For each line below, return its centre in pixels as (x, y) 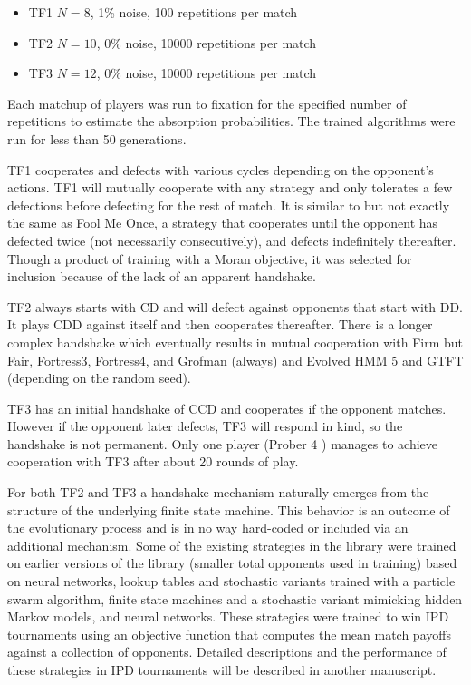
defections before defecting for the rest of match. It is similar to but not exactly (229, 205)
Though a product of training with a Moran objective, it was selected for (210, 258)
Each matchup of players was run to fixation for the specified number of (207, 103)
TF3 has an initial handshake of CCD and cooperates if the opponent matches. (227, 408)
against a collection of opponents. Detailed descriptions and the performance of (227, 652)
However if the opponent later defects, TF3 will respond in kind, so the (205, 426)
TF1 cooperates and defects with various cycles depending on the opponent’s (221, 169)
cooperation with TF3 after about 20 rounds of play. (153, 461)
